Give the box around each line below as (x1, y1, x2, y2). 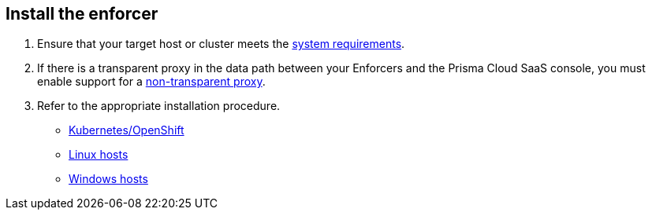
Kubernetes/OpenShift (69, 123, 184, 137)
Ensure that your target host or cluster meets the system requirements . (37, 37, 405, 51)
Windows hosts (69, 172, 148, 186)
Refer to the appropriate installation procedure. (37, 99, 281, 113)
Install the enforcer (6, 4, 158, 24)
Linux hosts (69, 148, 129, 162)
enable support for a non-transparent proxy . (37, 75, 266, 89)
